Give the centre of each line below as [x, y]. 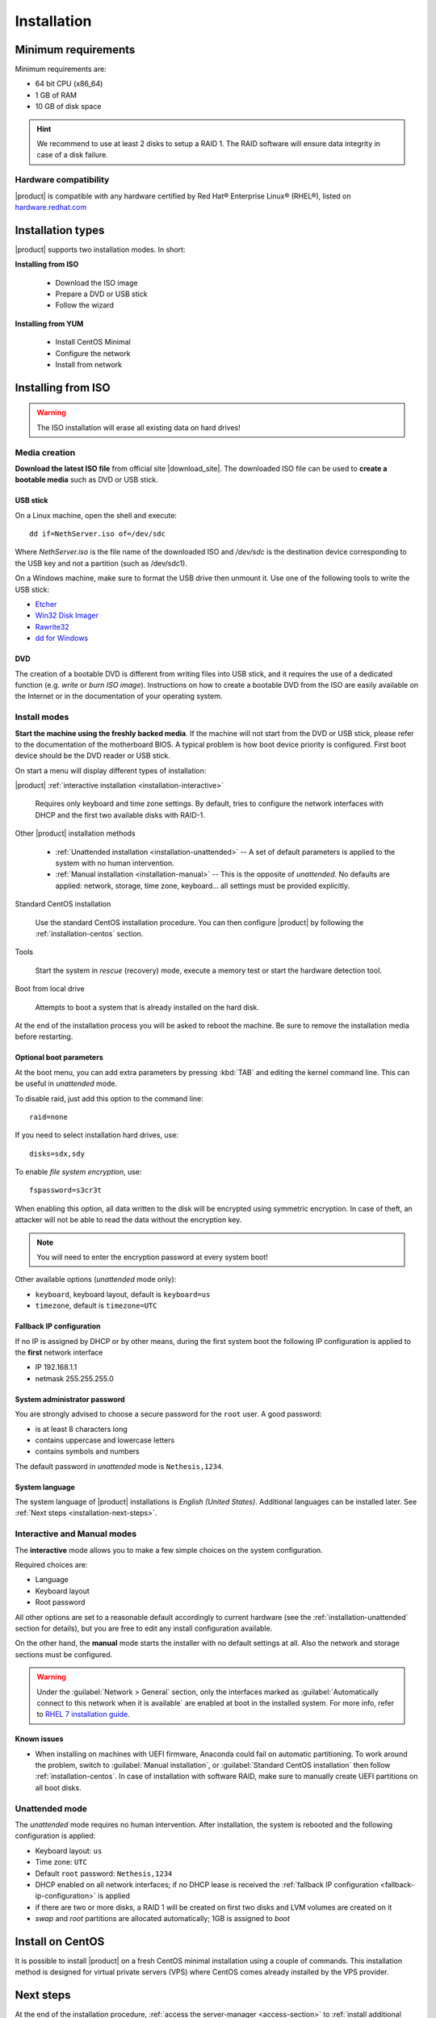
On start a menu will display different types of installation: [111, 770]
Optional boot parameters [59, 1057]
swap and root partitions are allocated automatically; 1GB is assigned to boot [163, 1919]
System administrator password [70, 1399]
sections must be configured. [64, 1654]
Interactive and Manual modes [76, 1534]
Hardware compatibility [62, 180]
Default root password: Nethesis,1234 [104, 1874]
